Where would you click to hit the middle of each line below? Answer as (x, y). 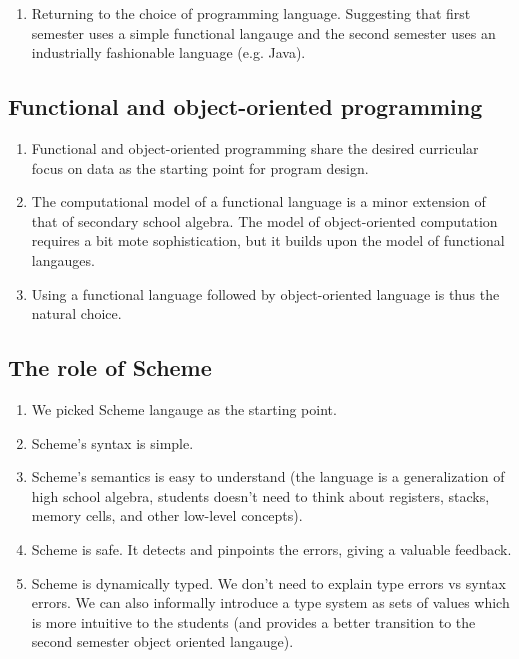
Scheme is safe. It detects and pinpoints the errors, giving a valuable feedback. (271, 548)
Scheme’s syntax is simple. (112, 442)
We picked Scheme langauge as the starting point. (184, 408)
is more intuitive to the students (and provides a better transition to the (253, 621)
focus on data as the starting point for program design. (200, 167)
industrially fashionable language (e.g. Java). (168, 52)
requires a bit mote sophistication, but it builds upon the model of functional (268, 240)
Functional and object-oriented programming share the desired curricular (255, 147)
